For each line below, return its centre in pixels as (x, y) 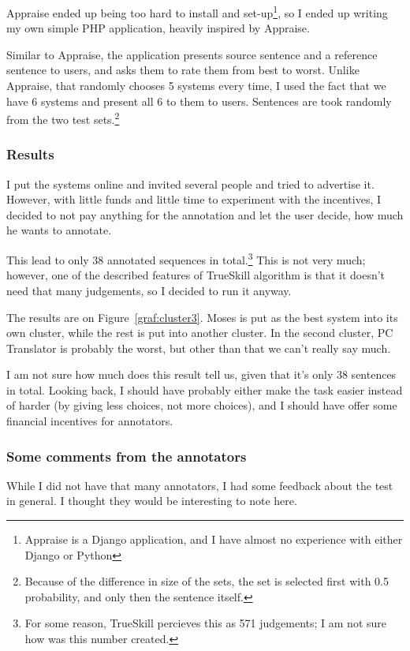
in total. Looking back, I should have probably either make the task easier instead (205, 389)
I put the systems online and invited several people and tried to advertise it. (190, 183)
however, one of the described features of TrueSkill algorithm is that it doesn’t (196, 275)
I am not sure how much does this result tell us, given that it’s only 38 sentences (201, 374)
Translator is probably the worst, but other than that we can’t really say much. (199, 348)
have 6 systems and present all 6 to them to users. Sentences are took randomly (199, 101)
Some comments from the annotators (127, 456)
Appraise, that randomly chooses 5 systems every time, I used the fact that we (196, 86)
